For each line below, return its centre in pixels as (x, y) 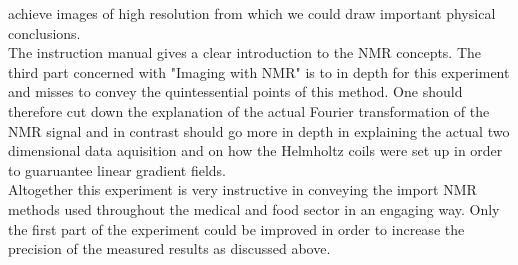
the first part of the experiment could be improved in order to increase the (236, 228)
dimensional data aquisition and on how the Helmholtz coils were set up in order (255, 150)
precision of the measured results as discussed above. (169, 248)
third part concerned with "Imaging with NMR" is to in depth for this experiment (259, 71)
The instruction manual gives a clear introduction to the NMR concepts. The (245, 52)
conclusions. (44, 32)
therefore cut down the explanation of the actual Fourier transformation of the (249, 110)
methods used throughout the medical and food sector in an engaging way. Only (254, 208)
